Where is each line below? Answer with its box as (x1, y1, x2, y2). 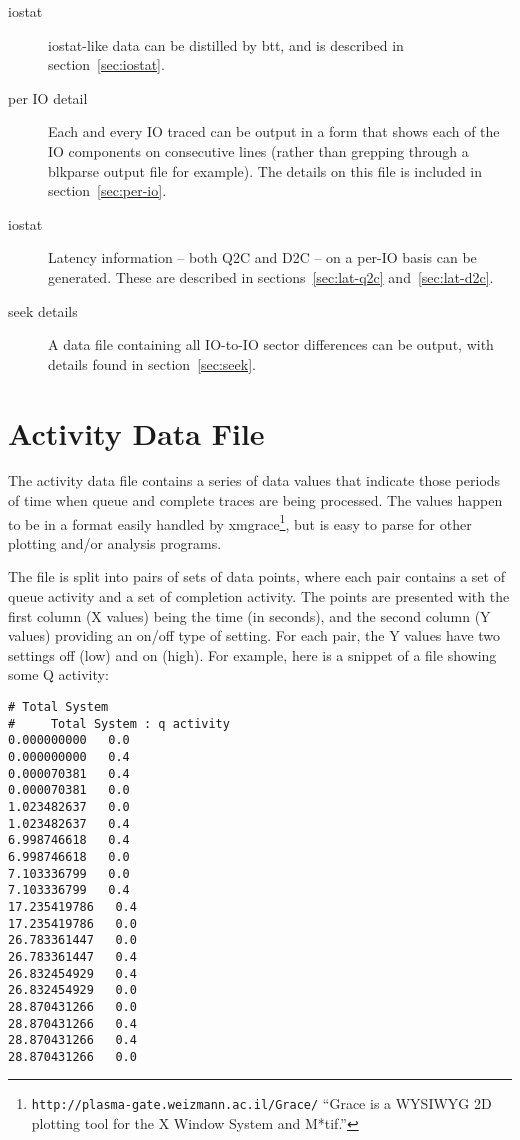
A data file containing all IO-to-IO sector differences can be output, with (48, 334, 494, 355)
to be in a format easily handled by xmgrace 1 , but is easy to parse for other (8, 510, 472, 534)
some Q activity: (8, 664, 109, 685)
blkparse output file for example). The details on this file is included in (48, 160, 483, 181)
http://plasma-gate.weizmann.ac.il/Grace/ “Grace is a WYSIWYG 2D (31, 1093, 492, 1114)
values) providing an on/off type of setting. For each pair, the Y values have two (8, 625, 501, 646)
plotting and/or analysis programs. (8, 532, 222, 553)
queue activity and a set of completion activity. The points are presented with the (8, 586, 510, 607)
